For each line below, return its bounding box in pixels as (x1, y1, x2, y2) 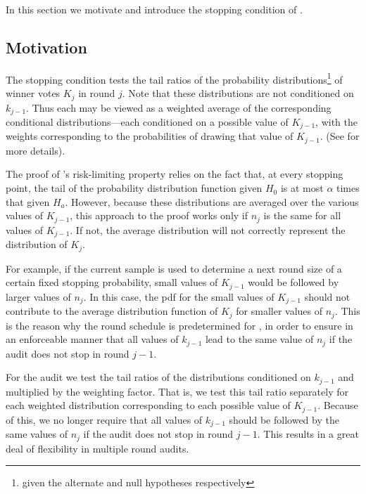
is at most (280, 181, 324, 195)
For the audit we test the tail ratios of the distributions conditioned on (6, 370, 311, 384)
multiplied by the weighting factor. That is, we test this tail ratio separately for (6, 384, 348, 398)
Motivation (6, 36, 87, 58)
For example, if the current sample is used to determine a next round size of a (6, 261, 342, 275)
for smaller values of (236, 304, 323, 318)
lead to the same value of (205, 332, 314, 346)
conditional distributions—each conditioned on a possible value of (6, 114, 289, 129)
